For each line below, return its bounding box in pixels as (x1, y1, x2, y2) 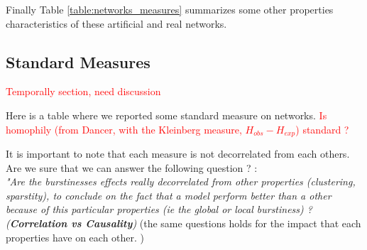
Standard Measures (6, 50, 150, 72)
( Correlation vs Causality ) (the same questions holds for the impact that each (6, 216, 361, 230)
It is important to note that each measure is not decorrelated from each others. (6, 146, 350, 161)
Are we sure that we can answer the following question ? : (6, 160, 258, 175)
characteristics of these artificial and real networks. (6, 16, 227, 31)
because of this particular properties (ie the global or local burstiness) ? (6, 202, 312, 217)
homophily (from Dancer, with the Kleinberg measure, (6, 121, 242, 136)
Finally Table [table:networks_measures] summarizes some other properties (6, 2, 334, 16)
